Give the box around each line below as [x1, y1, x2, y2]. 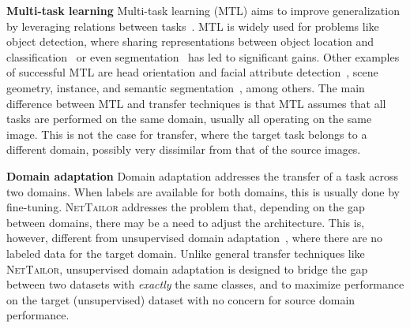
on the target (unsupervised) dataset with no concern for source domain [6, 291, 355, 307]
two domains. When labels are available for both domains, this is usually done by [6, 183, 400, 199]
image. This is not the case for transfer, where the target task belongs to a [6, 125, 367, 142]
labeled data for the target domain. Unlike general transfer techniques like [6, 244, 365, 261]
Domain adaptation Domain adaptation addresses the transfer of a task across [6, 167, 398, 184]
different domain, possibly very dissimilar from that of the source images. [6, 141, 361, 158]
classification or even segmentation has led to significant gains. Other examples [6, 48, 400, 65]
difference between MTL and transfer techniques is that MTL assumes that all [6, 95, 386, 111]
